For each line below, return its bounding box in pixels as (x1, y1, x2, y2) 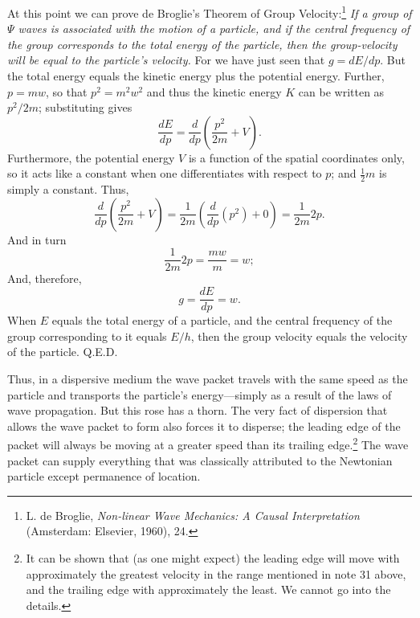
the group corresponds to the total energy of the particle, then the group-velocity (7, 35, 398, 52)
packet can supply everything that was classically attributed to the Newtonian (7, 452, 393, 469)
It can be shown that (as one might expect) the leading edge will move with (26, 549, 400, 566)
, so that (46, 83, 88, 100)
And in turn (7, 231, 67, 248)
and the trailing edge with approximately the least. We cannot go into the (26, 581, 391, 598)
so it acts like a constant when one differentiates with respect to (7, 165, 322, 182)
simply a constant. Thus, (7, 181, 129, 198)
